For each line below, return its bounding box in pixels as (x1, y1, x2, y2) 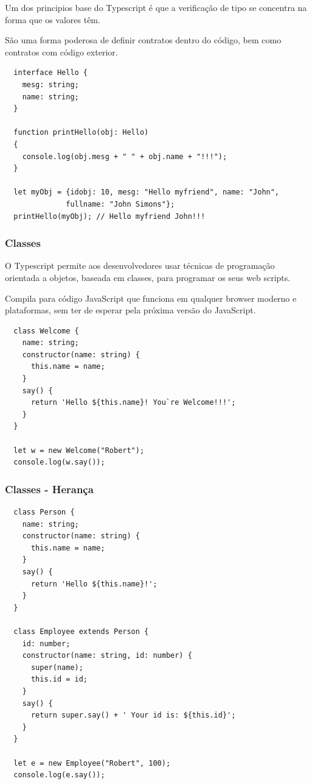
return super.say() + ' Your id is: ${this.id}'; (30, 711, 236, 720)
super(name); (30, 663, 83, 672)
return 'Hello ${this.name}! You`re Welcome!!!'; (30, 398, 236, 407)
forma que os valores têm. (5, 13, 100, 26)
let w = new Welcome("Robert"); (13, 446, 145, 455)
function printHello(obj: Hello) (13, 128, 149, 137)
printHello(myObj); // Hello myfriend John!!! (13, 212, 206, 221)
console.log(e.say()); (13, 771, 105, 780)
